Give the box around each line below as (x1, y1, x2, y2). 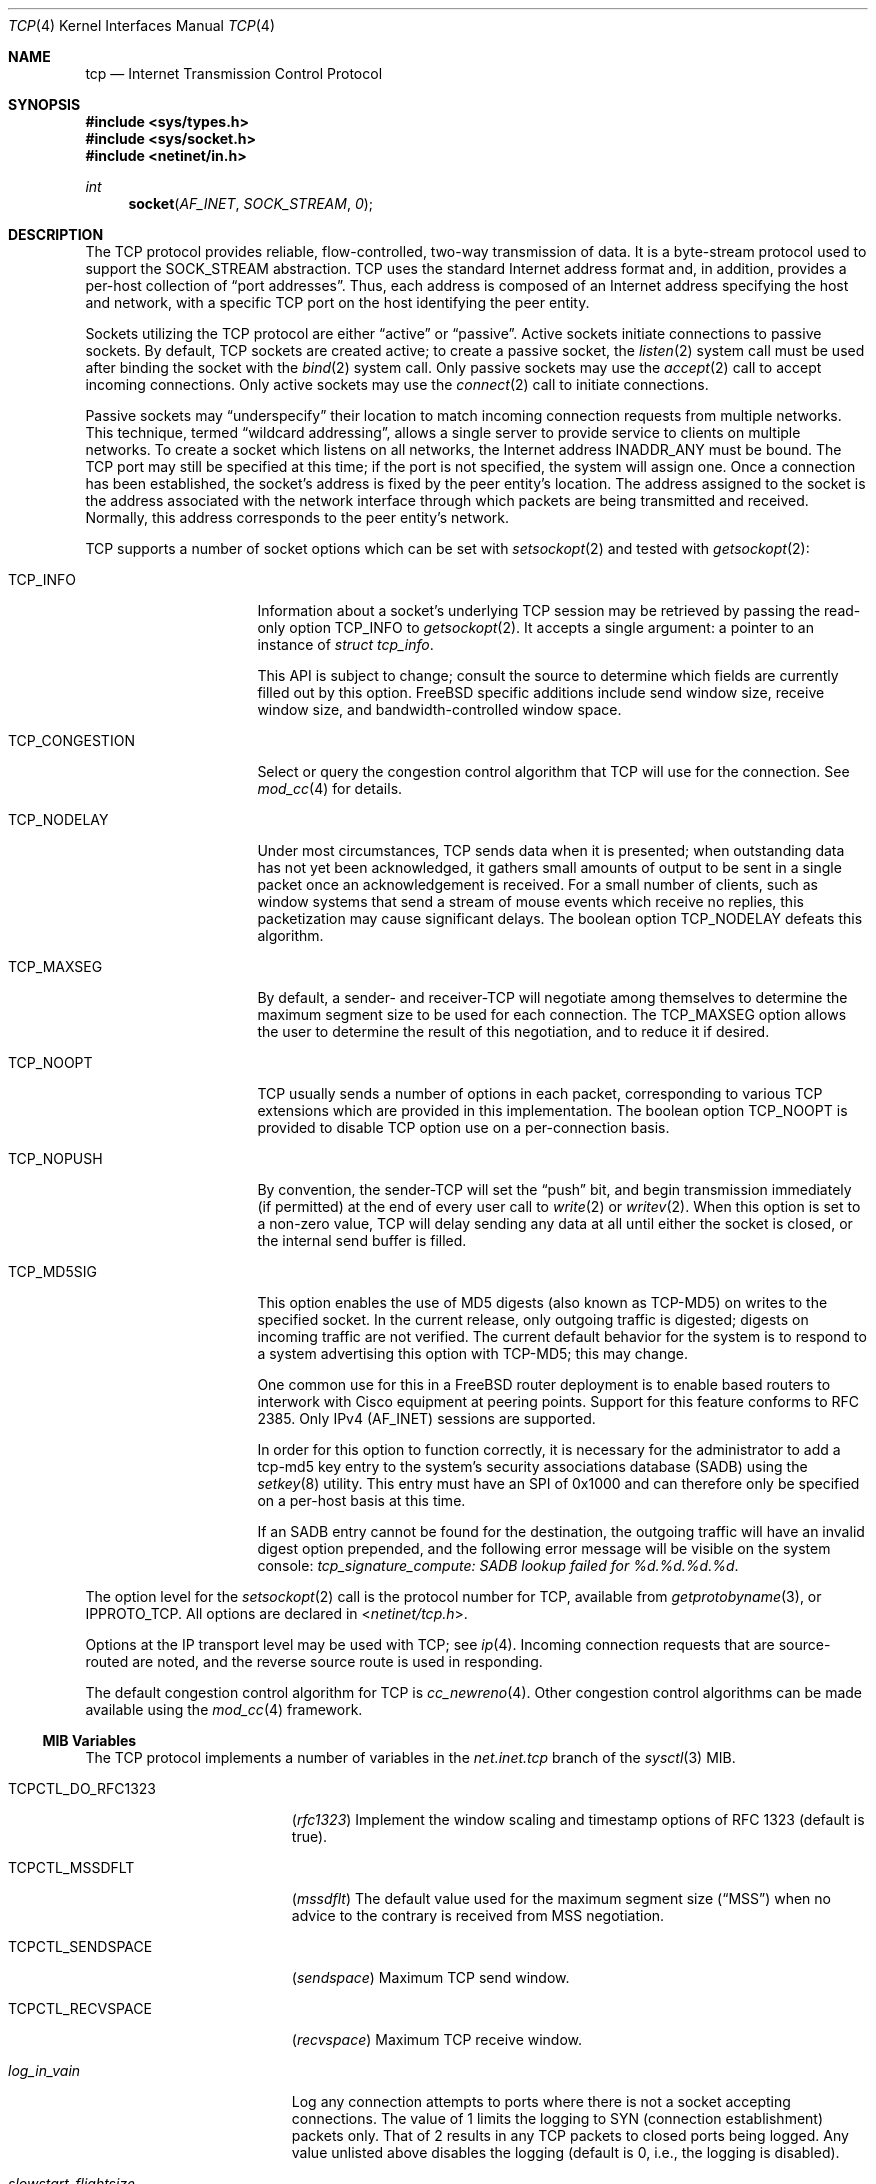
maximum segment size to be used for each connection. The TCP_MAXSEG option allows (257, 1006, 847, 1023)
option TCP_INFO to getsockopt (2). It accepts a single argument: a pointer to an (289, 619, 814, 636)
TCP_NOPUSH (8, 1150, 103, 1167)
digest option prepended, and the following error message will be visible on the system (257, 1540, 831, 1557)
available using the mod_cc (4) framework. (85, 1701, 363, 1718)
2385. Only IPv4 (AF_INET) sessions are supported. (257, 1410, 596, 1427)
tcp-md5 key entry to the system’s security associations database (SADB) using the (257, 1458, 808, 1475)
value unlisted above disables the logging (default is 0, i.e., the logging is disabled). (291, 2144, 840, 2161)
